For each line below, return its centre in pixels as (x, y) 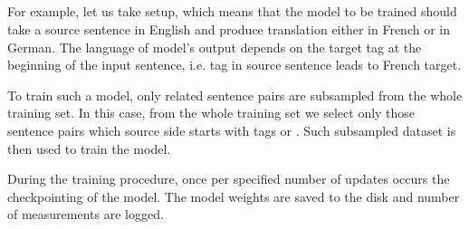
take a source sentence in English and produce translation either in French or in (229, 29)
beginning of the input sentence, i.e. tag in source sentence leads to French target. (234, 65)
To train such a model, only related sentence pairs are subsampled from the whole (235, 95)
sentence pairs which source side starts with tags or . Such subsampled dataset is (232, 130)
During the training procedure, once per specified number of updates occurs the (229, 179)
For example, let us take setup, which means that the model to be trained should (232, 11)
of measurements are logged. (86, 214)
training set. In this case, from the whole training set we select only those (211, 113)
